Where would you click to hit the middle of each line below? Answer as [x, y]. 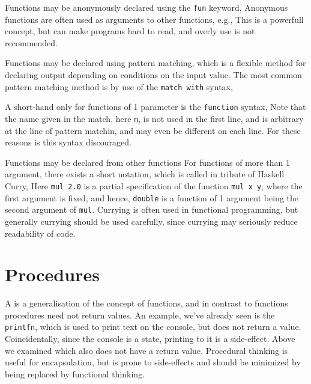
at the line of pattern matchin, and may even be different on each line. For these [153, 130]
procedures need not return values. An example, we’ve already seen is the [140, 315]
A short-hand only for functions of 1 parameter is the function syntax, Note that [155, 107]
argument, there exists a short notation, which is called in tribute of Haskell [145, 174]
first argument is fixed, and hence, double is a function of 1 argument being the [152, 197]
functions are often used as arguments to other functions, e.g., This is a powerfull [154, 19]
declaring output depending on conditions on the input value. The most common [153, 75]
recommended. [31, 42]
